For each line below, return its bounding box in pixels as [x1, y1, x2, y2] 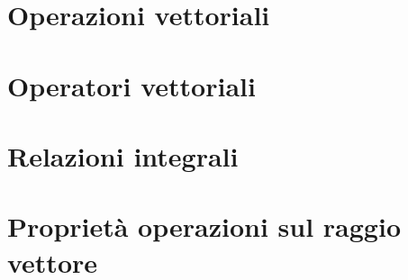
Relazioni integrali [7, 137, 239, 174]
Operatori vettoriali [7, 67, 256, 104]
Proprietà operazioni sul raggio [7, 208, 401, 245]
